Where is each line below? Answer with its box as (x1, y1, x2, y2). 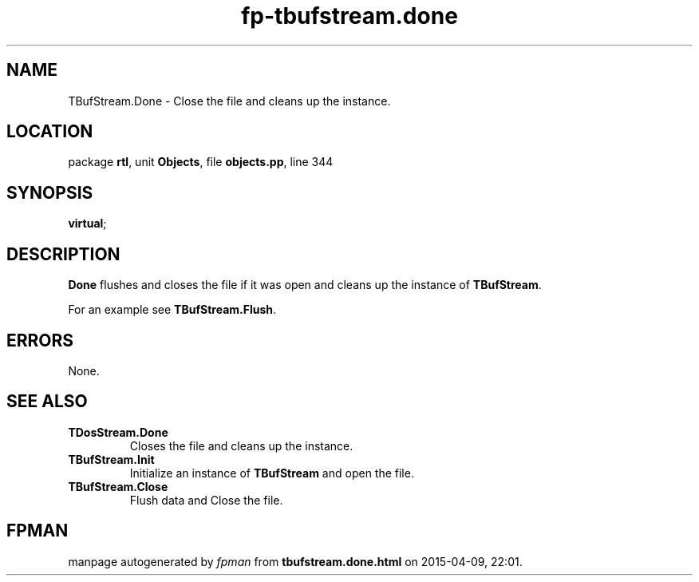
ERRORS (6, 330, 74, 350)
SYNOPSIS (6, 182, 93, 203)
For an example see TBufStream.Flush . (68, 303, 277, 317)
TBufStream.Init (68, 452, 155, 466)
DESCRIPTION (6, 243, 120, 264)
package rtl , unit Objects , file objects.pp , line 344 (68, 155, 334, 169)
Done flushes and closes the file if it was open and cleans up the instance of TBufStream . (68, 278, 542, 292)
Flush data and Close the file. (129, 493, 283, 507)
